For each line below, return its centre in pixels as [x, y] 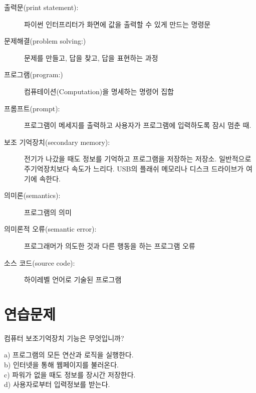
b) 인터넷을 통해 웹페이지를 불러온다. [61, 364]
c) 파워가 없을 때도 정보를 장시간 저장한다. [70, 374]
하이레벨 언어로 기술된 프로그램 [73, 279]
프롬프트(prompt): [32, 108]
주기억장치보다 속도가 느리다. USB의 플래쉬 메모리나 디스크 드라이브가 [134, 168]
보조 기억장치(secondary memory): [57, 142]
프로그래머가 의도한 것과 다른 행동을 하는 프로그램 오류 [110, 245]
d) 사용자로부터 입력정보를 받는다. [57, 384]
